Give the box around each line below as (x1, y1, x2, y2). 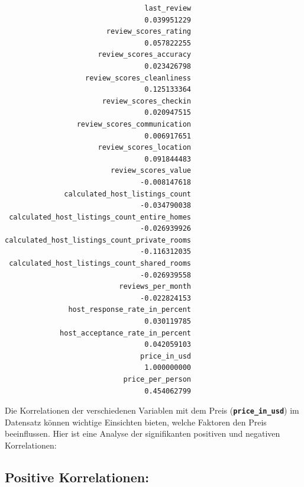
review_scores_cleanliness (85, 73, 192, 82)
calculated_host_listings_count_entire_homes (9, 212, 191, 221)
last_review (144, 4, 191, 12)
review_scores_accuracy (98, 50, 191, 59)
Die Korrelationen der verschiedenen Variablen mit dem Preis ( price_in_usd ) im (5, 404, 299, 417)
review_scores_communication (76, 120, 191, 128)
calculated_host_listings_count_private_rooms (5, 236, 191, 244)
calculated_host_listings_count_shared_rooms (9, 259, 191, 268)
